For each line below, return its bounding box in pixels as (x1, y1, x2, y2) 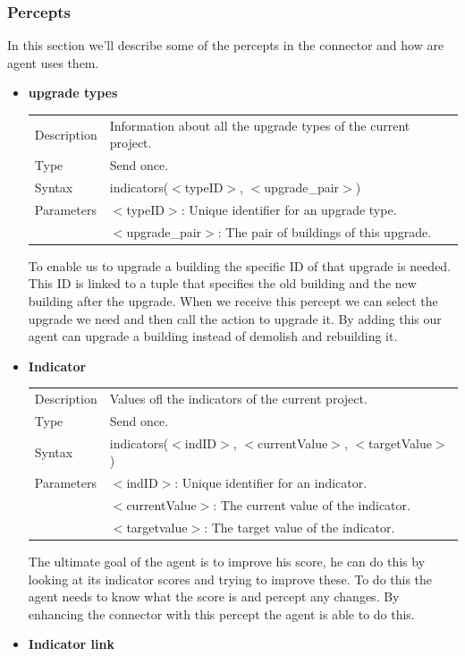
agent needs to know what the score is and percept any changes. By (28, 587, 400, 606)
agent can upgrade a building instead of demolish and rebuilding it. (28, 327, 398, 345)
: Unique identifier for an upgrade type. (181, 200, 397, 218)
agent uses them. (7, 53, 99, 72)
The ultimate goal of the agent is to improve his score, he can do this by (28, 552, 426, 571)
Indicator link (28, 635, 114, 653)
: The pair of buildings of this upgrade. (217, 222, 432, 241)
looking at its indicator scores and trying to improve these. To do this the (28, 569, 433, 588)
